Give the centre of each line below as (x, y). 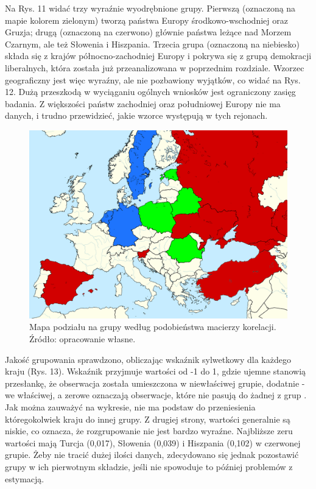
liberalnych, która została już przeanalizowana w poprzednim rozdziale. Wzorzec (155, 67)
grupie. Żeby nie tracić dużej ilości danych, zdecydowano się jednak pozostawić (152, 455)
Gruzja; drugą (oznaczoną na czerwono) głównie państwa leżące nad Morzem (148, 32)
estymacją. (25, 478)
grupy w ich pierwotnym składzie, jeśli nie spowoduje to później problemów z (149, 466)
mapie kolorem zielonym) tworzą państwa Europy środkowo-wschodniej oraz (146, 20)
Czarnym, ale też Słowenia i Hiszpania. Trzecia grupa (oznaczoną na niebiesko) (153, 44)
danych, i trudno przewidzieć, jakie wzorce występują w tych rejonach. (136, 115)
